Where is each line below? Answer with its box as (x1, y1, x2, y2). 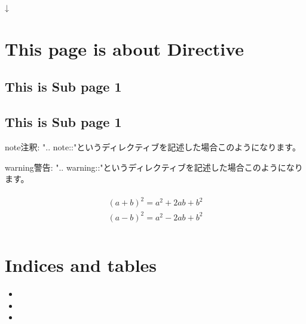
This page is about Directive (5, 36, 244, 60)
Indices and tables (5, 253, 157, 277)
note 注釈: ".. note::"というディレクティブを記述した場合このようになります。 (5, 140, 301, 153)
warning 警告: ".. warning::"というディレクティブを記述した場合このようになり (5, 161, 303, 173)
